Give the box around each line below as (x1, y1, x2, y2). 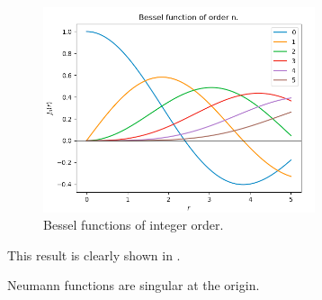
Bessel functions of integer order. (43, 215, 224, 234)
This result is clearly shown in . (7, 245, 181, 264)
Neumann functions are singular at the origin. (7, 276, 260, 295)
